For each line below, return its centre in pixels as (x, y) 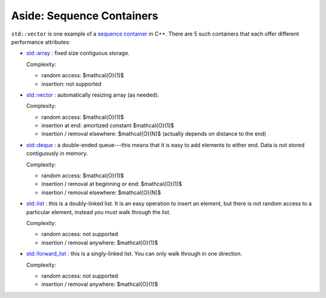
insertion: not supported (72, 84)
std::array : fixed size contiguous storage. (78, 53)
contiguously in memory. (57, 153)
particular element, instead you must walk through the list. (98, 212)
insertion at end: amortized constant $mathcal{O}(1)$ (108, 125)
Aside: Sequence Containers (85, 16)
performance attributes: (41, 42)
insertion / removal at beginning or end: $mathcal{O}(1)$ (112, 184)
